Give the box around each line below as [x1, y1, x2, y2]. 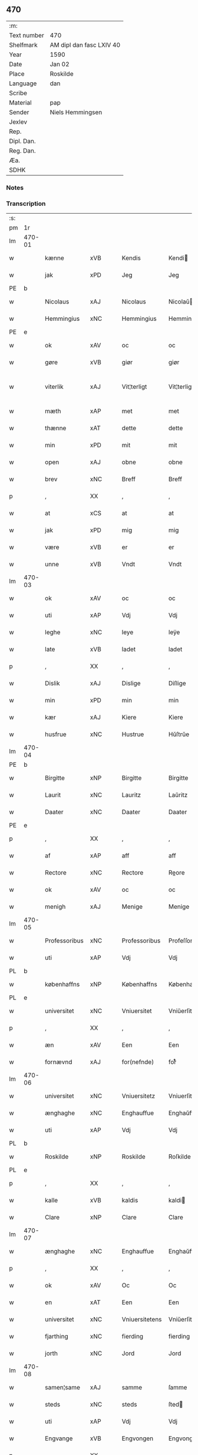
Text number [9, 31, 44, 39]
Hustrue [121, 730, 144, 738]
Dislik [45, 679, 60, 688]
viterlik [45, 383, 64, 391]
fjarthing [45, 1333, 69, 1341]
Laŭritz [168, 791, 188, 799]
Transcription [6, 199, 46, 208]
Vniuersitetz [121, 1092, 156, 1100]
